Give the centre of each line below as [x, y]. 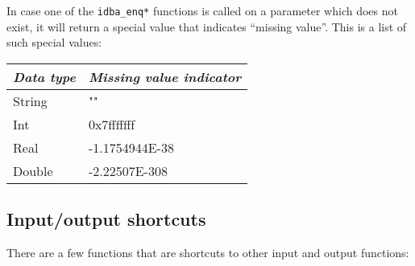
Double [33, 170]
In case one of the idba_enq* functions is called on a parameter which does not [202, 10]
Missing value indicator [165, 76]
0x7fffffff [112, 124]
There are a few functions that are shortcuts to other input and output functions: [208, 253]
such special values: [54, 42]
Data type [44, 76]
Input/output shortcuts [106, 219]
